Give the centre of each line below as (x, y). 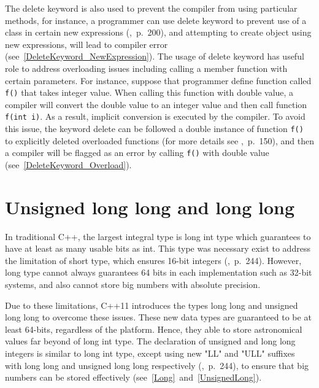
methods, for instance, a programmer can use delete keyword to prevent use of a (156, 20)
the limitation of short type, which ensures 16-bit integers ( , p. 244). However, (153, 260)
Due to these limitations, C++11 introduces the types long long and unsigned (152, 305)
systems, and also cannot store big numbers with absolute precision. (133, 285)
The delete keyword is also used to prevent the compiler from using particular (151, 8)
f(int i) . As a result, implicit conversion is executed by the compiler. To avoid (155, 116)
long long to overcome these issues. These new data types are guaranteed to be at (158, 317)
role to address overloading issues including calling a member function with (146, 68)
